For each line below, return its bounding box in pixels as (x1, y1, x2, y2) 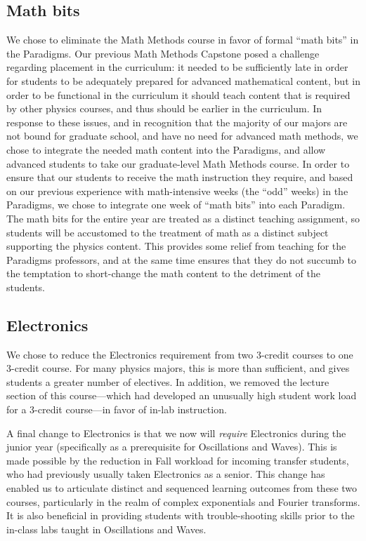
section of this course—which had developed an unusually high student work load (6, 388, 357, 403)
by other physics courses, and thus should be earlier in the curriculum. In (6, 101, 322, 116)
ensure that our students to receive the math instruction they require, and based (6, 170, 353, 185)
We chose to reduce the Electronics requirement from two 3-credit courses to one (6, 347, 353, 361)
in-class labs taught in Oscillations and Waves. (6, 521, 207, 536)
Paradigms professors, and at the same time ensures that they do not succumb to (6, 252, 356, 267)
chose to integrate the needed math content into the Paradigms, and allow (6, 142, 326, 156)
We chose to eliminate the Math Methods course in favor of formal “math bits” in (6, 32, 359, 47)
